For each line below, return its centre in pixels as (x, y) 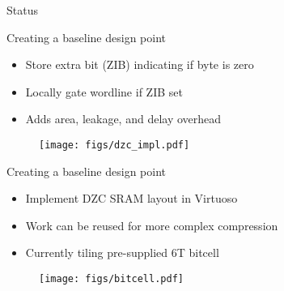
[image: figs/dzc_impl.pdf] (114, 145)
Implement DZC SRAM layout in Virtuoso (131, 198)
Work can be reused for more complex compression (152, 225)
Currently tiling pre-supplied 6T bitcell (122, 252)
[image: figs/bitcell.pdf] (111, 279)
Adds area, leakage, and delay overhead (123, 119)
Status (22, 10)
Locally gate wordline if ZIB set (104, 91)
